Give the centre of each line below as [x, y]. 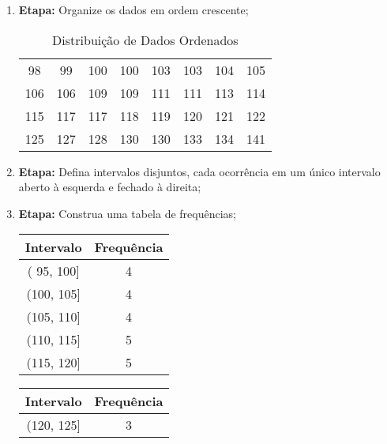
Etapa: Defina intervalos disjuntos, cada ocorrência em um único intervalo [199, 171]
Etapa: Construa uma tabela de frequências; [127, 213]
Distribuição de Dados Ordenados [145, 40]
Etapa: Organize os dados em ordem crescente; [133, 9]
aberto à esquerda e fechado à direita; [110, 187]
